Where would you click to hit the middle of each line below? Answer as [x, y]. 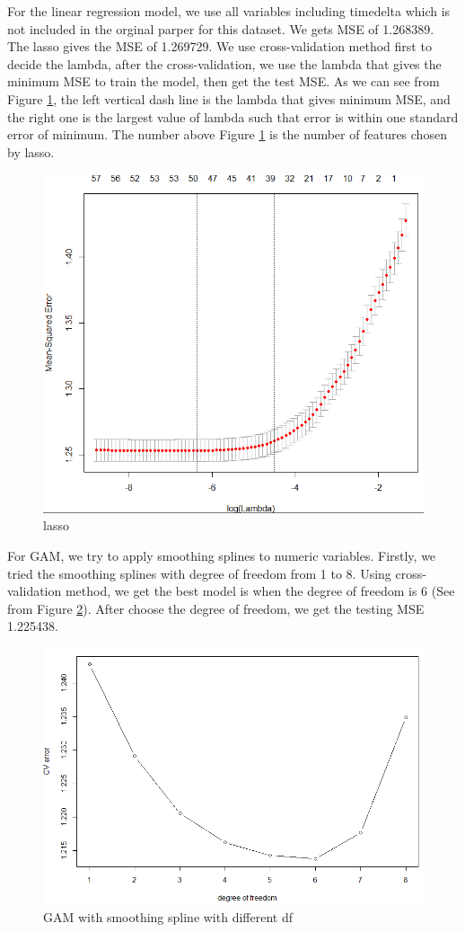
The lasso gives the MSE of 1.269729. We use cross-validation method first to [219, 46]
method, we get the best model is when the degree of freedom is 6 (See [260, 591]
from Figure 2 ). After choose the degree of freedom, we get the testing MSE [216, 608]
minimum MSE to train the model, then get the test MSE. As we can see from [224, 81]
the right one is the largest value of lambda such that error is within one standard [233, 116]
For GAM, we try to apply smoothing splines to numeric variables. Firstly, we [222, 555]
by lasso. [31, 151]
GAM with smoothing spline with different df [168, 916]
